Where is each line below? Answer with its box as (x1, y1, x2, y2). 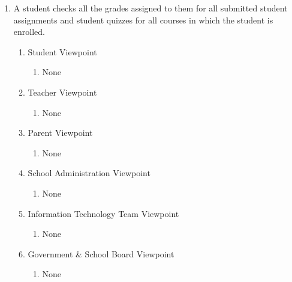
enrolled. (13, 25, 45, 38)
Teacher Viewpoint (28, 85, 97, 98)
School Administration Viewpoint (28, 167, 150, 179)
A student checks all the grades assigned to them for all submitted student (13, 2, 288, 14)
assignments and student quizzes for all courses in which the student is (13, 13, 273, 26)
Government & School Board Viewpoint (28, 247, 174, 260)
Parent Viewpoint (28, 126, 93, 139)
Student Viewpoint (28, 45, 97, 58)
